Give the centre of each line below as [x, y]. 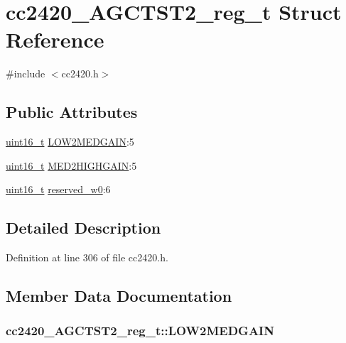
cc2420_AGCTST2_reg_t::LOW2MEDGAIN [140, 331]
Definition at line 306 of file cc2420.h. [87, 257]
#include [26, 73]
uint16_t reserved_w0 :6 [58, 189]
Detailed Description [83, 228]
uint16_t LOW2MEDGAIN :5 [70, 142]
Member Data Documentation [119, 296]
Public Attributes [72, 112]
